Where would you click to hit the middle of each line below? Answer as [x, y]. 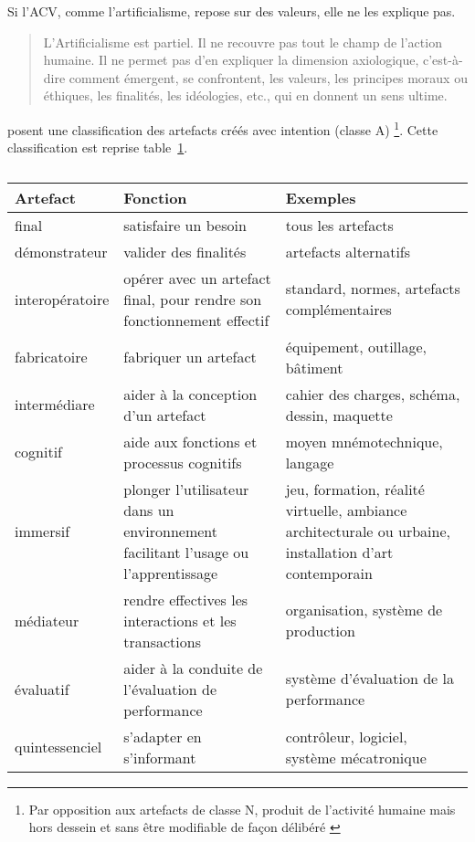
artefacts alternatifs [348, 251]
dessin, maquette [339, 415]
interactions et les [180, 620]
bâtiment [314, 367]
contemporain [329, 573]
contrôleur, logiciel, [346, 736]
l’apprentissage [171, 573]
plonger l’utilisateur [186, 489]
